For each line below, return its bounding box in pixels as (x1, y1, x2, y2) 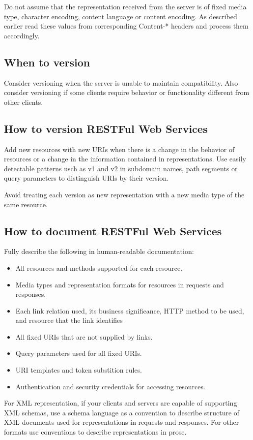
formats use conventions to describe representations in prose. (4, 427, 187, 437)
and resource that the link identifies (15, 315, 123, 325)
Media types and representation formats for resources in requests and (15, 279, 224, 289)
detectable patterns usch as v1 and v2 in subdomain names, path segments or (4, 163, 238, 173)
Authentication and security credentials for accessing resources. (15, 381, 205, 391)
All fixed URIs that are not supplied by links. (15, 331, 153, 342)
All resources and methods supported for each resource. (15, 262, 183, 273)
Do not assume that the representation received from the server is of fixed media (4, 1, 247, 11)
